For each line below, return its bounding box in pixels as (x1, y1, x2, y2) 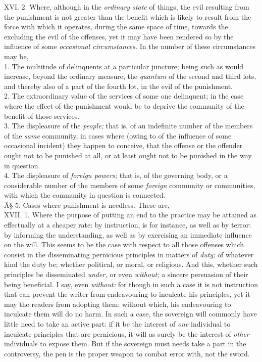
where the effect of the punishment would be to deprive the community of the (4, 100, 244, 111)
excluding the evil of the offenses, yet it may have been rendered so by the (4, 31, 234, 41)
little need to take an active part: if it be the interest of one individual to (4, 319, 231, 329)
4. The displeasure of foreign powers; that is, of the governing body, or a (4, 170, 228, 180)
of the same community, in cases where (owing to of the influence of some (4, 130, 232, 141)
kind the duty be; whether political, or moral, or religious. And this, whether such (4, 259, 258, 269)
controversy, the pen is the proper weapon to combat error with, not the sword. (4, 348, 250, 358)
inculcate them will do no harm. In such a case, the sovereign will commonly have (4, 308, 257, 319)
